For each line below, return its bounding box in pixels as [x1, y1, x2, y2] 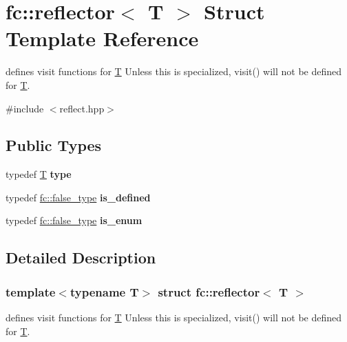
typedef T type [6, 167, 72, 181]
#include [6, 101, 44, 115]
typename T [70, 283, 139, 300]
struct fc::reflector [158, 283, 260, 300]
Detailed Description [6, 247, 156, 268]
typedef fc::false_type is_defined [6, 190, 151, 204]
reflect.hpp [59, 101, 105, 115]
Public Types [6, 134, 102, 156]
